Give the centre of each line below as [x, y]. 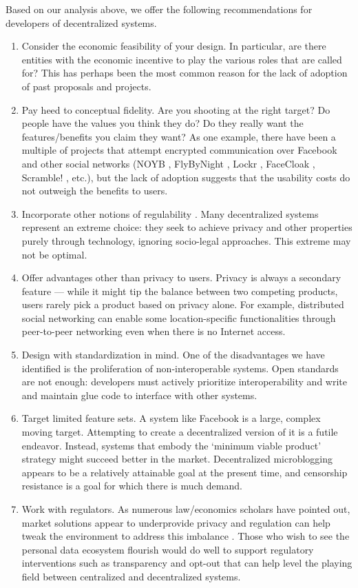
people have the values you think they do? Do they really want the [162, 123]
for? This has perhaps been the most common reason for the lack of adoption [185, 73]
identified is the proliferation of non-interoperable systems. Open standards [180, 368]
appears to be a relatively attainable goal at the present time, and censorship [185, 472]
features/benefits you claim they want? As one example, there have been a [179, 136]
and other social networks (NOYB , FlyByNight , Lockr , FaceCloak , [168, 163]
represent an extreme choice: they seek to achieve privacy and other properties [187, 227]
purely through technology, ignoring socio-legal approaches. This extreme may [186, 240]
